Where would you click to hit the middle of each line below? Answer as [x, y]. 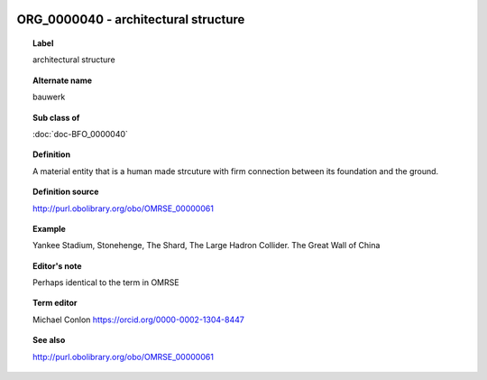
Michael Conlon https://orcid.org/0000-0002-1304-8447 [139, 320]
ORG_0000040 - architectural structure [131, 19]
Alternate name [63, 80]
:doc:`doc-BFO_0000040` [80, 134]
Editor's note [57, 265]
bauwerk [49, 97]
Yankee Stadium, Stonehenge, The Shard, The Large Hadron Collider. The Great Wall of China [207, 246]
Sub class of [56, 117]
